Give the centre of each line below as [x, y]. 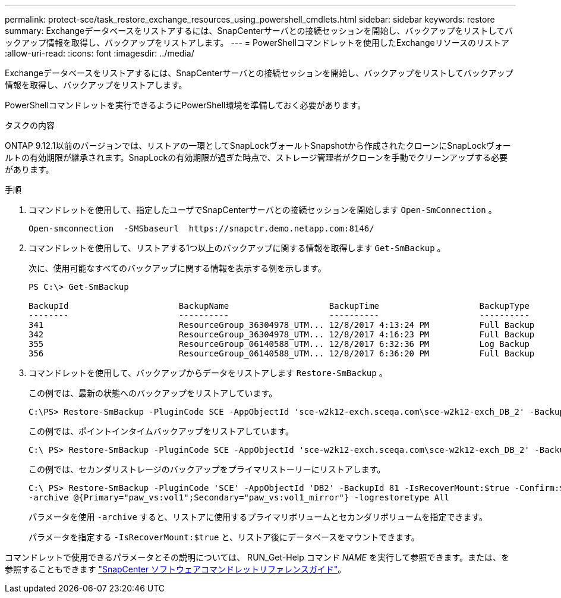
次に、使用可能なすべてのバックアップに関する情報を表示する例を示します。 [177, 268]
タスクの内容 [30, 125]
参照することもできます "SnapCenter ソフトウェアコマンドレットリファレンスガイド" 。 [176, 569]
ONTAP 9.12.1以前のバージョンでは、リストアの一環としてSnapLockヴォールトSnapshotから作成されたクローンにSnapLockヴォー [258, 145]
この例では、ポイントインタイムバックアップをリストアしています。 [161, 431]
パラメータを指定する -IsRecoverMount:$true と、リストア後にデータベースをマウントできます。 [224, 537]
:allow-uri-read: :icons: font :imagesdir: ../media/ [100, 53]
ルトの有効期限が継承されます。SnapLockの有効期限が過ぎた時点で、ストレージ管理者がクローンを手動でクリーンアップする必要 [256, 157]
